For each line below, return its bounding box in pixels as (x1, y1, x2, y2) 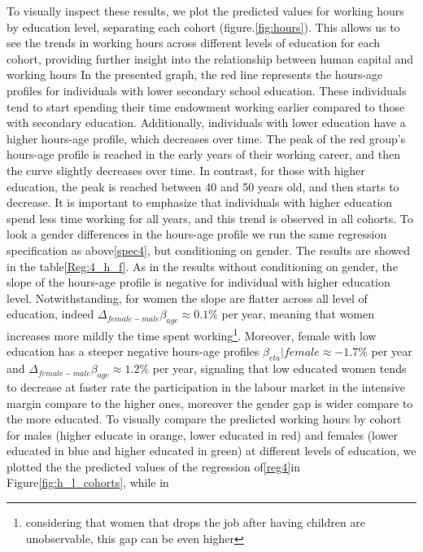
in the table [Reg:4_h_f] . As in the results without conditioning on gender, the (7, 257, 398, 274)
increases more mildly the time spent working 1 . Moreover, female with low (7, 325, 377, 344)
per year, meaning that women (221, 305, 375, 322)
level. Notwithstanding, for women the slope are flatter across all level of (7, 289, 368, 306)
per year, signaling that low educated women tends (152, 360, 407, 377)
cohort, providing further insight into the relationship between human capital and (7, 50, 414, 67)
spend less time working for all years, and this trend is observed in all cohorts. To (7, 209, 413, 226)
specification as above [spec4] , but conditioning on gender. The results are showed (7, 241, 411, 258)
